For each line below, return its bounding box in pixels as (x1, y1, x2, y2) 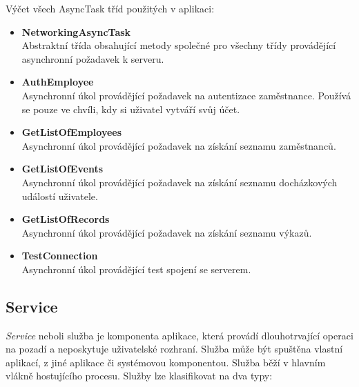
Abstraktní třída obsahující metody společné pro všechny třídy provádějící (21, 38, 336, 52)
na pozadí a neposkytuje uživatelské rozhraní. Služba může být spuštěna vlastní (6, 341, 343, 356)
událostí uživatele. (21, 188, 98, 203)
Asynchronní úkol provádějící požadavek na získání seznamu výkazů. (21, 225, 312, 239)
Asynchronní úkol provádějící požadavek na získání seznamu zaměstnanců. (21, 138, 336, 152)
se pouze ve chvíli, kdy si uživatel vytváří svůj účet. (21, 101, 240, 116)
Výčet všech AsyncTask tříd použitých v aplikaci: (6, 1, 215, 15)
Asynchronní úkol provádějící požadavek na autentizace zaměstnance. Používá (21, 88, 351, 102)
